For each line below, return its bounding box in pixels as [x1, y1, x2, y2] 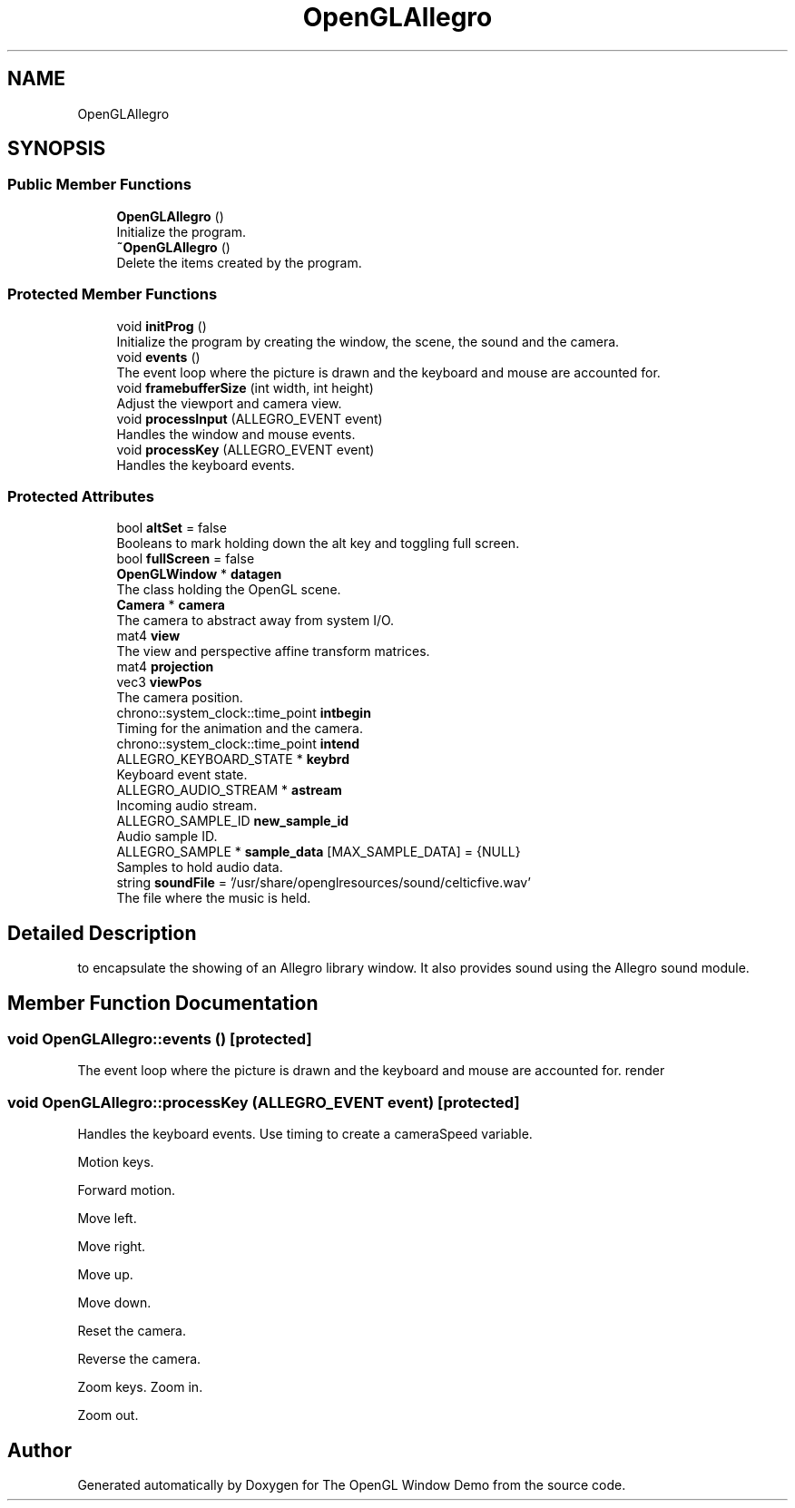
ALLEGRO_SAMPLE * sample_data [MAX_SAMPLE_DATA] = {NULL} [116, 844, 521, 860]
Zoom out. [77, 1407, 139, 1424]
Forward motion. [77, 1182, 176, 1199]
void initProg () [116, 318, 207, 334]
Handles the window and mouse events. [116, 426, 356, 442]
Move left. [77, 1210, 137, 1227]
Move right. [77, 1239, 146, 1255]
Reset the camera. [77, 1323, 186, 1339]
